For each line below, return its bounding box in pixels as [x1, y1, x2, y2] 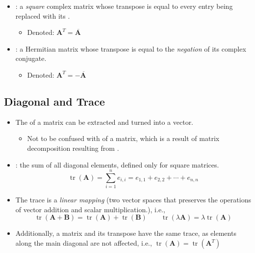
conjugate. [15, 53, 47, 63]
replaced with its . [15, 10, 70, 21]
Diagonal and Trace [4, 93, 105, 109]
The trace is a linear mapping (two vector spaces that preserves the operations [15, 195, 251, 205]
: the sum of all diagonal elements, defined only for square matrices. [15, 159, 219, 169]
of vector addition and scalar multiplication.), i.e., [15, 204, 165, 214]
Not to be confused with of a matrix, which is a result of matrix [27, 133, 220, 143]
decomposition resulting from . [27, 142, 119, 153]
